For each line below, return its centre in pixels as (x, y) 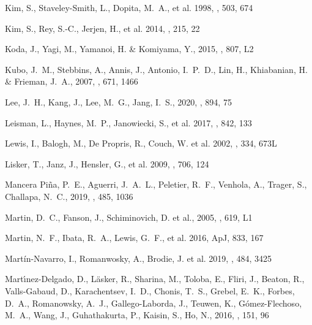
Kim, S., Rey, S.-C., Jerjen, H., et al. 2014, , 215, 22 (102, 28)
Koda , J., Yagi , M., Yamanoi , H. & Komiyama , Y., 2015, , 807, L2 (129, 49)
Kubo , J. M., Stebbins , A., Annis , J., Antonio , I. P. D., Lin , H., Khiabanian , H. (156, 69)
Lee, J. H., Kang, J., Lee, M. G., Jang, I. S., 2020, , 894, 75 (118, 101)
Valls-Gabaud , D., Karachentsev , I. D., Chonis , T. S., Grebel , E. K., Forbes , (150, 290)
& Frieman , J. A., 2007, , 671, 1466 (72, 81)
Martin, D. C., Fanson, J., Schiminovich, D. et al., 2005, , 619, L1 (129, 217)
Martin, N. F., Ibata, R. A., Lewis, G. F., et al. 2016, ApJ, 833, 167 (134, 238)
